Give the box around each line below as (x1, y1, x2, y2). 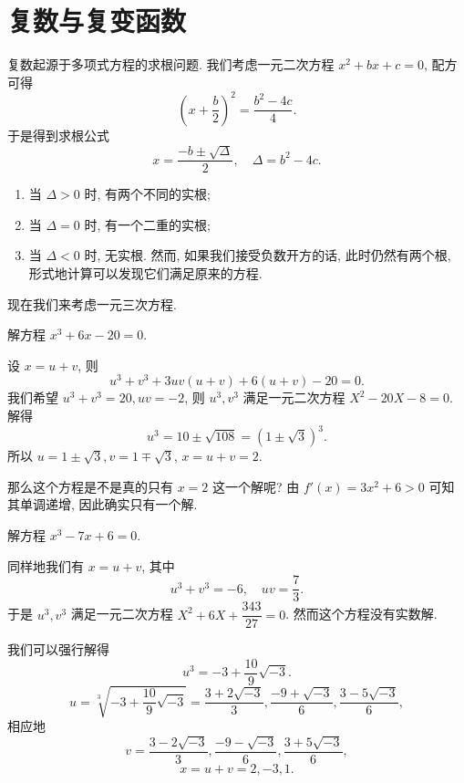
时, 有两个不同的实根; (84, 184, 211, 204)
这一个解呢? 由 (212, 476, 300, 496)
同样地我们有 (7, 556, 84, 575)
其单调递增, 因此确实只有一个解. (7, 495, 198, 514)
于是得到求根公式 (7, 125, 109, 144)
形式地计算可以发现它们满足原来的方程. (28, 264, 263, 283)
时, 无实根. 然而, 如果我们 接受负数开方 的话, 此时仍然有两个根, (84, 245, 451, 265)
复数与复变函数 (7, 2, 187, 39)
